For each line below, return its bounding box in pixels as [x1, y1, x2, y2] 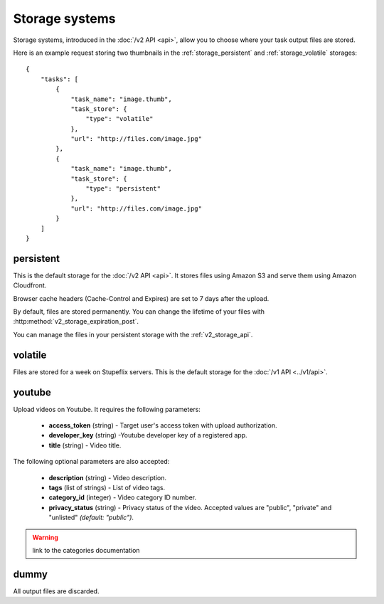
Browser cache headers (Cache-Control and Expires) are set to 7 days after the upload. [13, 294, 270, 302]
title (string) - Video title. [48, 441, 122, 450]
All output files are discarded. [13, 587, 100, 595]
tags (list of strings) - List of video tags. [48, 483, 166, 492]
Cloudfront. [13, 281, 47, 290]
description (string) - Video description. [48, 473, 167, 482]
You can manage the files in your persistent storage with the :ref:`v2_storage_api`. [13, 330, 253, 339]
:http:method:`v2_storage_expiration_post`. [13, 317, 139, 326]
